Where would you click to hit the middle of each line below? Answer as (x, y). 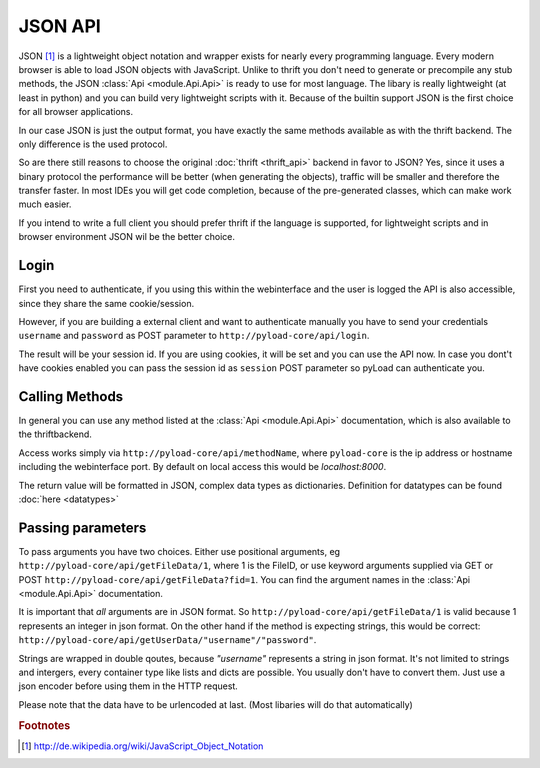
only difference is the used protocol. (93, 144)
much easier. (45, 204)
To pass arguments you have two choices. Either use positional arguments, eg (179, 551)
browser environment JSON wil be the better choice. (126, 237)
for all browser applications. (76, 112)
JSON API (60, 26)
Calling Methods (71, 396)
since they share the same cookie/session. (106, 303)
